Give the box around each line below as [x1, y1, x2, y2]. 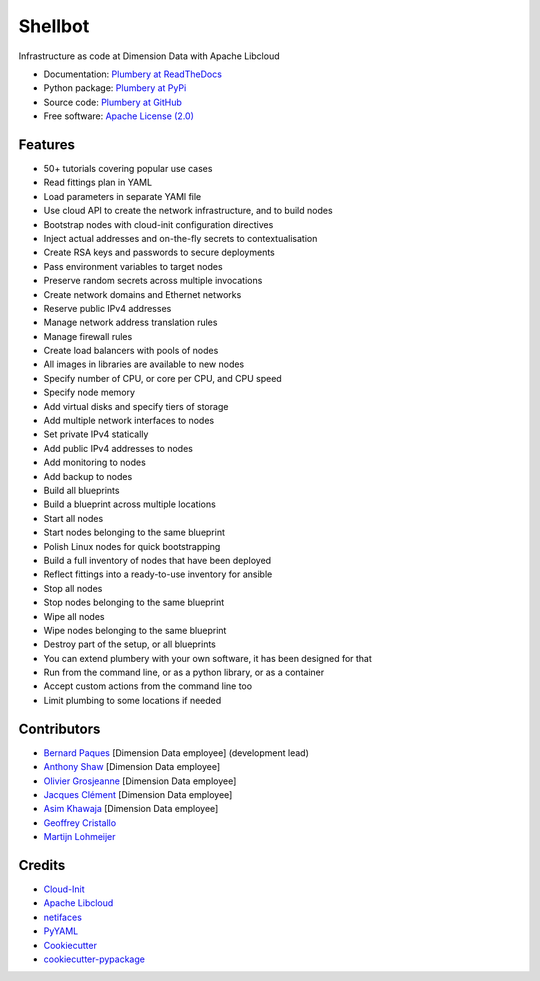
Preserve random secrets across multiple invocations [43, 275, 263, 287]
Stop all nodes [43, 582, 103, 594]
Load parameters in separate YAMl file [43, 190, 202, 202]
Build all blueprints [43, 485, 120, 496]
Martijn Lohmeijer [43, 831, 116, 843]
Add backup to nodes [43, 470, 133, 482]
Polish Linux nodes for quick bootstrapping [43, 540, 221, 552]
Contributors [18, 720, 101, 737]
